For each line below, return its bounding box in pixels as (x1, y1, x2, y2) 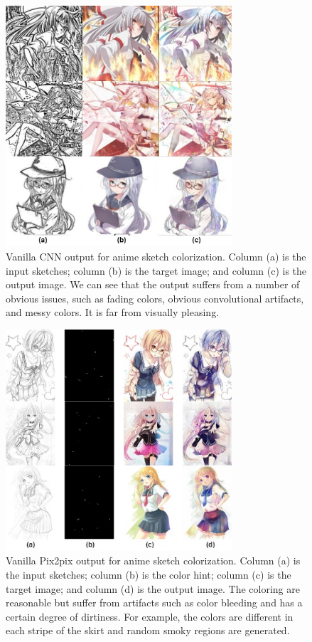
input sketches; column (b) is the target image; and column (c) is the (6, 263, 307, 278)
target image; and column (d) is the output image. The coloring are (6, 581, 300, 596)
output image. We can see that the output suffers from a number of (6, 277, 300, 292)
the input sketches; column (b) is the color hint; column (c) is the (6, 567, 291, 582)
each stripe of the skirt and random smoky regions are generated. (6, 623, 290, 638)
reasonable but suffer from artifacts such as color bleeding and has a (6, 595, 303, 610)
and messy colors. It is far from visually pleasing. (6, 305, 220, 320)
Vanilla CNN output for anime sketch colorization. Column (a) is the (6, 248, 306, 263)
